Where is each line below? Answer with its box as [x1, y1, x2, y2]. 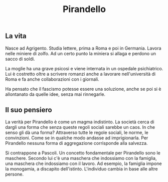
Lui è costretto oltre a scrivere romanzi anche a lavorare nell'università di [5, 71, 156, 77]
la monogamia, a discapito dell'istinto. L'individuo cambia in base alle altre [5, 166, 158, 172]
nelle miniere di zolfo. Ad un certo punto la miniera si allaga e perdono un [5, 50, 156, 56]
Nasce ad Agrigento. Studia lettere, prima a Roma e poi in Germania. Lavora [5, 45, 161, 51]
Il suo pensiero [5, 106, 52, 114]
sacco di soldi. [5, 56, 35, 62]
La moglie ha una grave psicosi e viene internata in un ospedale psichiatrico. [5, 65, 163, 71]
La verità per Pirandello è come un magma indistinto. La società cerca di [5, 119, 154, 125]
